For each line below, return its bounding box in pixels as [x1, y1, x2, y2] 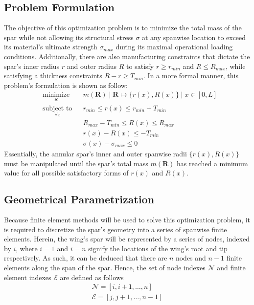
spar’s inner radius [4, 61, 60, 71]
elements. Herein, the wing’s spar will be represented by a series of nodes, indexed [4, 234, 250, 244]
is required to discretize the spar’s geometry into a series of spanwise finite [4, 224, 227, 234]
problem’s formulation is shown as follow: [4, 80, 128, 90]
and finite [217, 262, 246, 272]
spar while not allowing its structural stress [4, 32, 134, 42]
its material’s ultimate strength [4, 42, 97, 52]
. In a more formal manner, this [143, 70, 238, 81]
